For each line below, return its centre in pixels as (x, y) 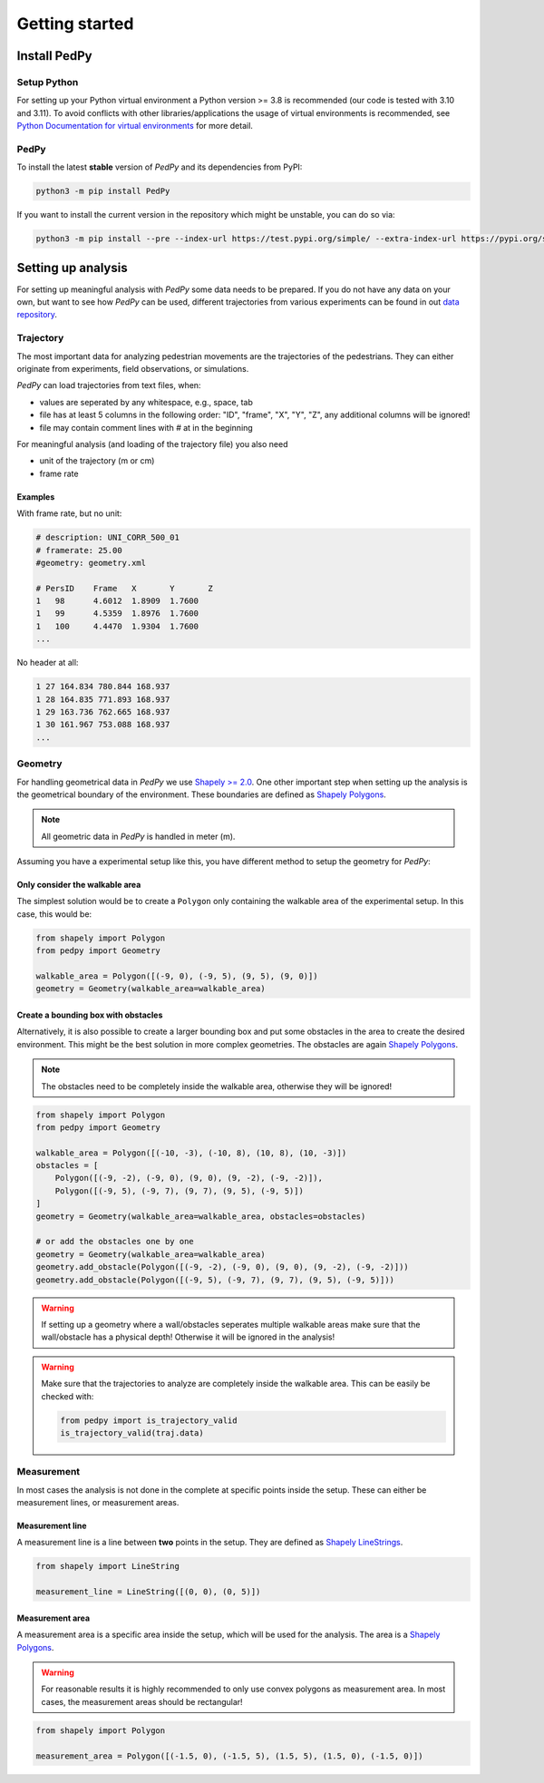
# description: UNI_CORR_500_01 (108, 538)
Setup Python (48, 82)
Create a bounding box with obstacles (90, 1015)
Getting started (75, 24)
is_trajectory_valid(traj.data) (132, 1432)
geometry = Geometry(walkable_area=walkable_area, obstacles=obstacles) (201, 1216)
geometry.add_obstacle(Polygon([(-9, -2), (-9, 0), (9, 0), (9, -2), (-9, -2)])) (223, 1267)
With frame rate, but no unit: (69, 513)
